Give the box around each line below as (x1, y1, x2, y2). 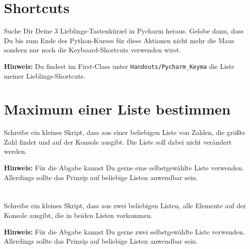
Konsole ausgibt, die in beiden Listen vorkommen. (4, 210, 153, 220)
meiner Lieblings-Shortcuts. (4, 70, 85, 81)
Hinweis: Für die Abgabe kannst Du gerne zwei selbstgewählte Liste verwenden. (4, 226, 245, 236)
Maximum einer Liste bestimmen (4, 99, 231, 119)
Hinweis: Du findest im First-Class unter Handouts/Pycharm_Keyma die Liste (4, 61, 235, 71)
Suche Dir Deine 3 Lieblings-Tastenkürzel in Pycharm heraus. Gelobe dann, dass (4, 26, 244, 36)
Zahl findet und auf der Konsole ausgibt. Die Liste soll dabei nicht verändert (4, 136, 232, 147)
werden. (4, 146, 27, 156)
